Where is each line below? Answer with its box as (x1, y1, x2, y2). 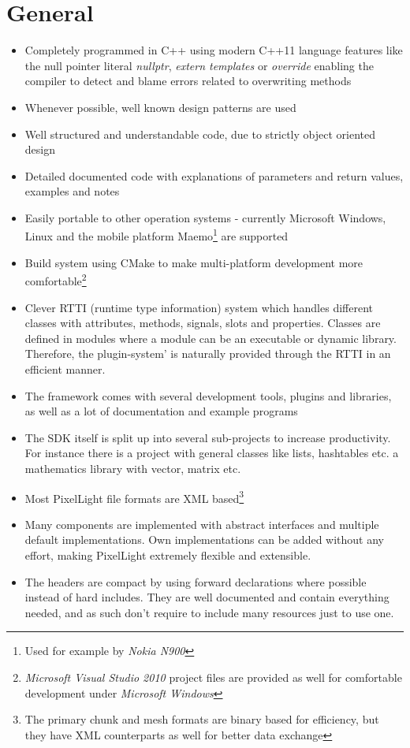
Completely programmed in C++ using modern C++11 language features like (24, 42, 403, 58)
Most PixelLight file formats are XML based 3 (24, 487, 244, 506)
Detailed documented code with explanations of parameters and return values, (24, 167, 404, 184)
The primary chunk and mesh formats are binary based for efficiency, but (24, 711, 379, 728)
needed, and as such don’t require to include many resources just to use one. (24, 604, 394, 620)
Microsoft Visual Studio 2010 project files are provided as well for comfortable (24, 668, 402, 685)
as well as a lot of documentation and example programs (24, 403, 298, 419)
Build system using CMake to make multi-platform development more (24, 254, 363, 270)
